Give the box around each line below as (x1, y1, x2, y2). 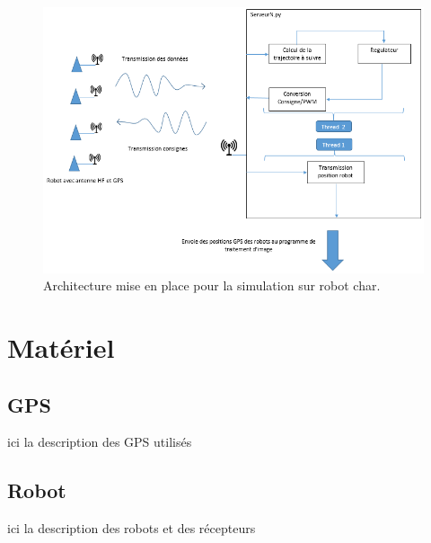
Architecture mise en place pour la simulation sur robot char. (43, 276, 381, 295)
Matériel (7, 329, 115, 366)
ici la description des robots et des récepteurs (7, 519, 256, 538)
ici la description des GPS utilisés (7, 432, 192, 451)
